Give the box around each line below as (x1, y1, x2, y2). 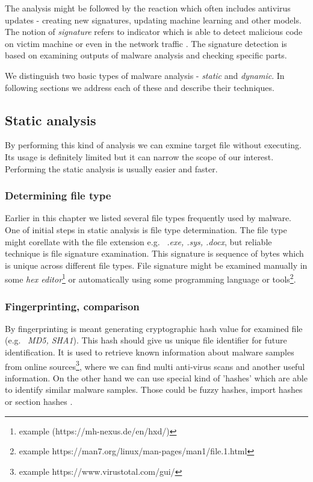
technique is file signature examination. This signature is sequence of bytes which (5, 247, 304, 260)
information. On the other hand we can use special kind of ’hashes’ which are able (5, 371, 308, 384)
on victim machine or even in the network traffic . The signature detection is (5, 37, 287, 49)
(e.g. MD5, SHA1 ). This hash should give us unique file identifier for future (5, 334, 287, 346)
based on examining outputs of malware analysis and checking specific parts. (5, 49, 287, 61)
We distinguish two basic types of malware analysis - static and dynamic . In (5, 69, 285, 81)
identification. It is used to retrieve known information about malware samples (5, 345, 294, 358)
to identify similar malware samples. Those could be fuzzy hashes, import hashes (5, 383, 303, 396)
